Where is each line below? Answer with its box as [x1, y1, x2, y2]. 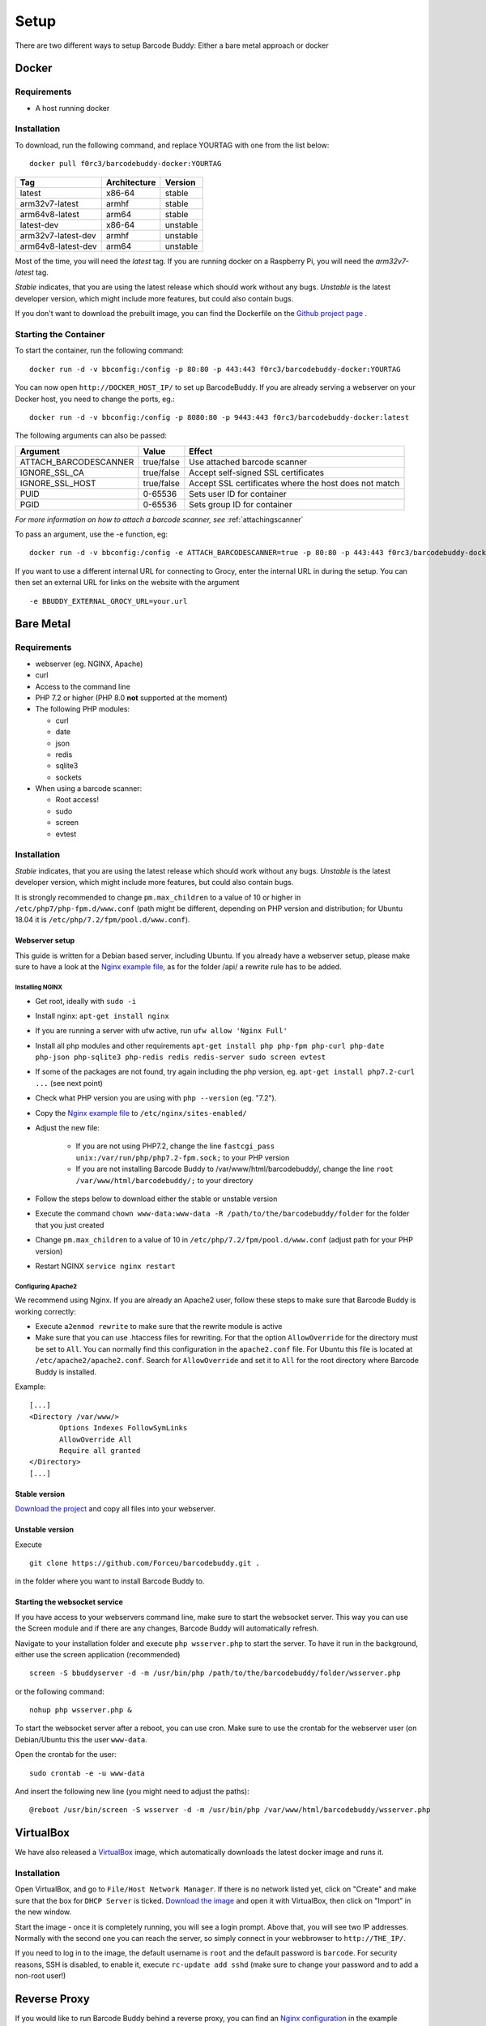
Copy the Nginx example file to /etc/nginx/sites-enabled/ [35, 1108, 247, 1118]
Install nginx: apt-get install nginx [35, 1011, 169, 1020]
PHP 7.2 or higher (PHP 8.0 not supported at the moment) [35, 693, 228, 703]
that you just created [35, 1220, 104, 1229]
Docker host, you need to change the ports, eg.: [15, 394, 176, 404]
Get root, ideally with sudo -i [35, 996, 137, 1006]
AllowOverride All [59, 1434, 133, 1444]
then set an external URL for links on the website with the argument [15, 578, 240, 588]
